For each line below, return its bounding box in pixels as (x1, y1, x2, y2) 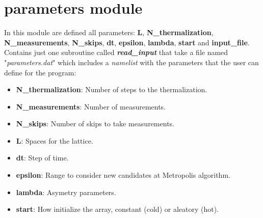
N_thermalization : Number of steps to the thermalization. (16, 84, 207, 95)
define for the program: (4, 67, 76, 77)
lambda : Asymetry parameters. (16, 186, 116, 197)
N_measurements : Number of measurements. (16, 101, 166, 112)
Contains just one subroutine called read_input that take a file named (4, 47, 228, 58)
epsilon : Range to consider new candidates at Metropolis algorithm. (16, 170, 230, 180)
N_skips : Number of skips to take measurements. (16, 118, 174, 129)
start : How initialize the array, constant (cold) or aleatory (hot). (16, 204, 219, 214)
